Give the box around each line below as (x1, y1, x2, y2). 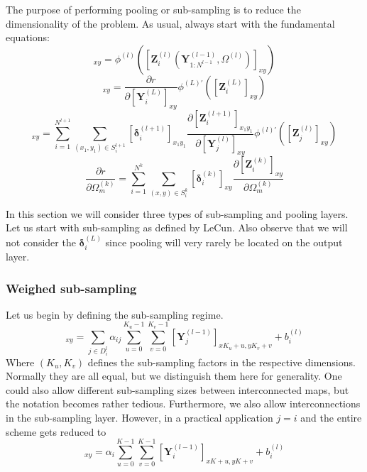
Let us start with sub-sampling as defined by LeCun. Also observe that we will (6, 220, 348, 235)
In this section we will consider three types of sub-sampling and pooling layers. (6, 206, 349, 221)
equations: (6, 30, 50, 45)
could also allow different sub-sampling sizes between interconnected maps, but (6, 382, 349, 397)
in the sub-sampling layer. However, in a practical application (6, 410, 273, 424)
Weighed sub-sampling (6, 279, 137, 297)
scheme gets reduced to (6, 424, 106, 439)
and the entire (300, 410, 362, 424)
